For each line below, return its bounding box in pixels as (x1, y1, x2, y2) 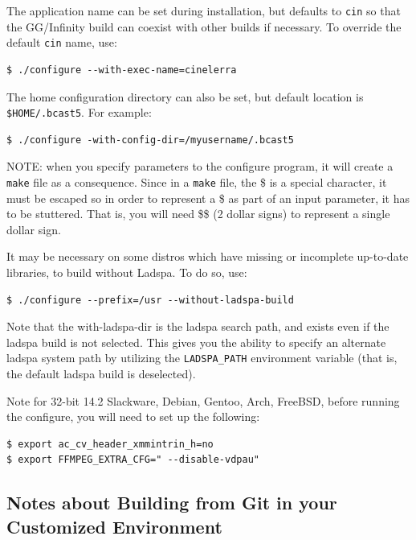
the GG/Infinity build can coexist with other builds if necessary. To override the (6, 18, 402, 35)
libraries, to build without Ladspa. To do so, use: (6, 263, 247, 280)
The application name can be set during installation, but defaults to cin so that (6, 2, 401, 19)
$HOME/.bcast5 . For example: (6, 104, 152, 121)
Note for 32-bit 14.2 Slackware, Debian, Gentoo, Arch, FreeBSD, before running (6, 392, 400, 409)
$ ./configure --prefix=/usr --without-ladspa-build (6, 294, 294, 306)
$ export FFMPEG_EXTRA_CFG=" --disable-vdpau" (6, 454, 259, 466)
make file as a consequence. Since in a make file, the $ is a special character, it (6, 173, 387, 190)
